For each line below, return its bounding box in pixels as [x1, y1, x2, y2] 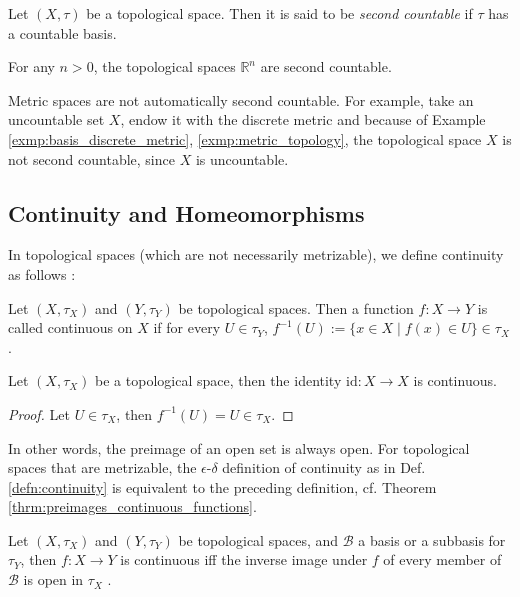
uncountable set [8, 109, 105, 130]
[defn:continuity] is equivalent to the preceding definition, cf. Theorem [8, 476, 437, 497]
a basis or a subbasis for [358, 529, 506, 550]
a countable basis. [8, 22, 117, 43]
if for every [153, 317, 221, 338]
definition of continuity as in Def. [222, 457, 426, 478]
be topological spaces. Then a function [178, 297, 414, 318]
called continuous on [8, 317, 133, 338]
